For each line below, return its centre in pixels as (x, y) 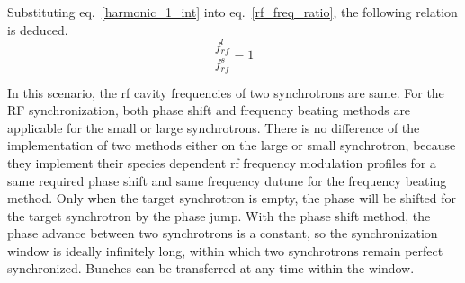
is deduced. (38, 29)
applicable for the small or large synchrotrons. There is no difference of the (214, 127)
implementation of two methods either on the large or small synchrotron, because (232, 145)
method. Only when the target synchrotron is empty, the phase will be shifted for (232, 198)
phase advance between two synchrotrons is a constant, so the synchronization (223, 233)
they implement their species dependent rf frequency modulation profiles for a (222, 162)
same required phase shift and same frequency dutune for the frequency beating (227, 180)
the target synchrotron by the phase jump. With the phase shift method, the (219, 215)
